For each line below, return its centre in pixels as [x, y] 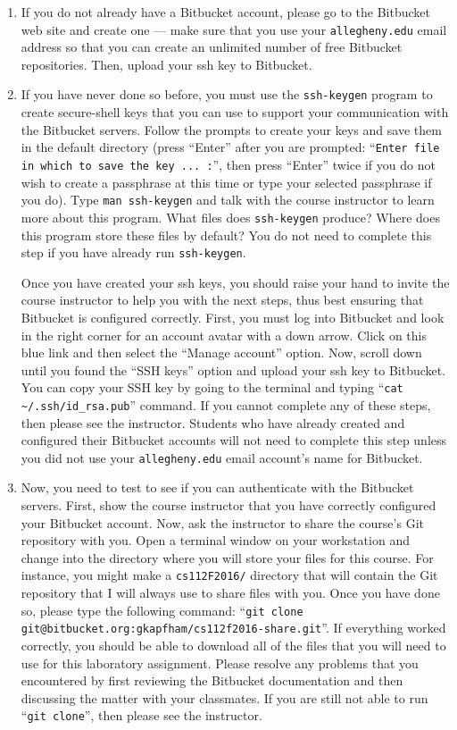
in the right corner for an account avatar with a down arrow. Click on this [224, 335]
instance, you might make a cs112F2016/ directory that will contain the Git [229, 575]
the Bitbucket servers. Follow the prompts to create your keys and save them [231, 129]
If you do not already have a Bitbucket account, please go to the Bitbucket [225, 12]
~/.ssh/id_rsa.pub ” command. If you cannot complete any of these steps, [226, 404]
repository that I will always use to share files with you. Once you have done [230, 593]
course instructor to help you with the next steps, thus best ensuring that [222, 300]
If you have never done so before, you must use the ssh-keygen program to [227, 94]
